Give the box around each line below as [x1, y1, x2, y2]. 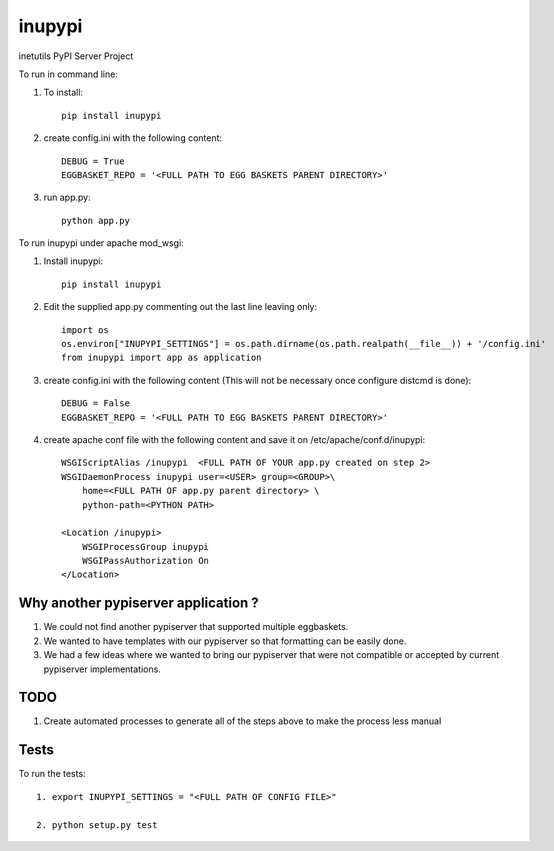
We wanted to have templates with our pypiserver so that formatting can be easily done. [43, 635, 407, 647]
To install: [43, 86, 84, 99]
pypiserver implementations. [43, 663, 162, 675]
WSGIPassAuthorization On [81, 555, 210, 567]
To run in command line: [18, 68, 119, 80]
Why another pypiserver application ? [18, 595, 259, 612]
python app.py [61, 215, 130, 226]
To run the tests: [18, 768, 86, 780]
